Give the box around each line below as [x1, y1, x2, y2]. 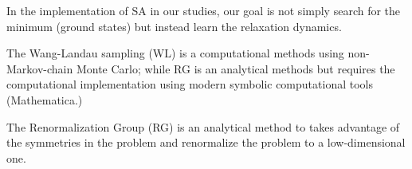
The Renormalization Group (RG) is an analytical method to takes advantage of [6, 118, 400, 135]
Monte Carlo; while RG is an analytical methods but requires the [76, 60, 395, 77]
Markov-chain [6, 60, 73, 77]
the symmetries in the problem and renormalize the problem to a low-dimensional [6, 134, 406, 151]
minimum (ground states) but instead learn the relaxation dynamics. [6, 18, 342, 34]
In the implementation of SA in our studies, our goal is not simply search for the [6, 2, 401, 18]
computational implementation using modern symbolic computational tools [6, 76, 373, 92]
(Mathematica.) [6, 91, 83, 108]
